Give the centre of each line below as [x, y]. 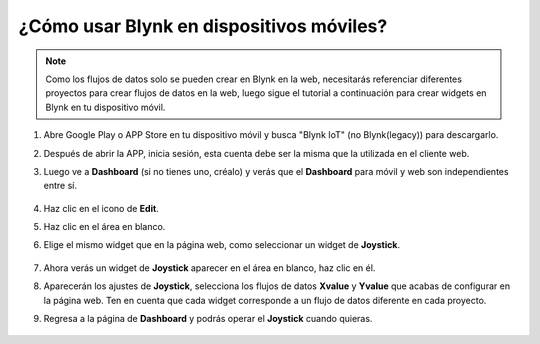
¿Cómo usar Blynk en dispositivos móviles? [203, 26]
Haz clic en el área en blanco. [104, 227]
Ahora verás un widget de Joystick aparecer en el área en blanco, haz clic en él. [209, 267]
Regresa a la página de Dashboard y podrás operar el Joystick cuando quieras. [208, 319]
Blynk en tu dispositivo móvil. [105, 107]
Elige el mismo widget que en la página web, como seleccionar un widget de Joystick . [221, 245]
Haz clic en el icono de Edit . [101, 208]
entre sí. [60, 186]
